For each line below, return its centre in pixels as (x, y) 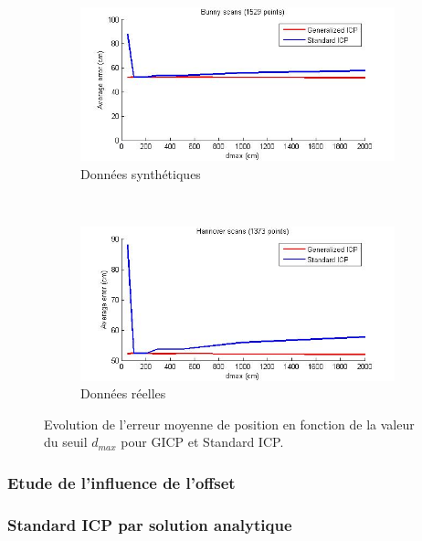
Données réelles (123, 393)
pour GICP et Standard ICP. (202, 442)
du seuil (66, 442)
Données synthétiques (141, 174)
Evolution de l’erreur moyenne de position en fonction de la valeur (229, 424)
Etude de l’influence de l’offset (121, 482)
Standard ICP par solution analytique (150, 524)
